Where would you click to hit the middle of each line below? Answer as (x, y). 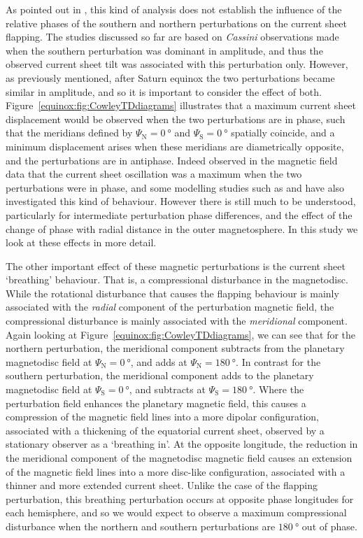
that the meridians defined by (69, 133)
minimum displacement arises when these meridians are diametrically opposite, (175, 146)
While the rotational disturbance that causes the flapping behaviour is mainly (172, 293)
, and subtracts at (167, 389)
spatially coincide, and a (283, 133)
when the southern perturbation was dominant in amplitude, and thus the (164, 50)
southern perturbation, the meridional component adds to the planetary (160, 375)
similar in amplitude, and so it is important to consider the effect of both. (164, 91)
